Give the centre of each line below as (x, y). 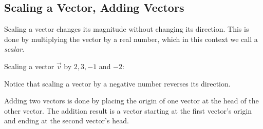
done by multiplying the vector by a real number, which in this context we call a (131, 39)
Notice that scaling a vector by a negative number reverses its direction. (117, 83)
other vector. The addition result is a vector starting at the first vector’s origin (128, 110)
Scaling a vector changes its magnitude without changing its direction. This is (127, 29)
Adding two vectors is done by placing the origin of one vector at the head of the (131, 101)
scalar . (14, 49)
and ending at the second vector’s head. (67, 121)
